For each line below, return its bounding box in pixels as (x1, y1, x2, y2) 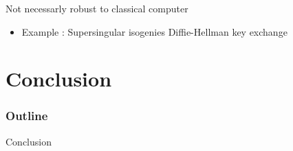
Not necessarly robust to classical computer (6, 1, 188, 15)
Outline (6, 107, 48, 124)
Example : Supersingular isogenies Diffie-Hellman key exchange (21, 24, 287, 38)
